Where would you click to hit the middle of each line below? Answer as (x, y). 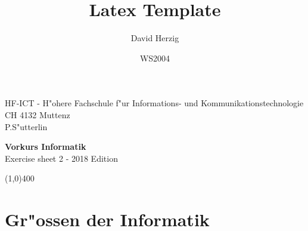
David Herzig (155, 38)
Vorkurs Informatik (46, 147)
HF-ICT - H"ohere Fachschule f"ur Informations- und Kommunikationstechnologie (154, 103)
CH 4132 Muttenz (38, 114)
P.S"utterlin (26, 126)
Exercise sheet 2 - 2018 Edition (61, 158)
